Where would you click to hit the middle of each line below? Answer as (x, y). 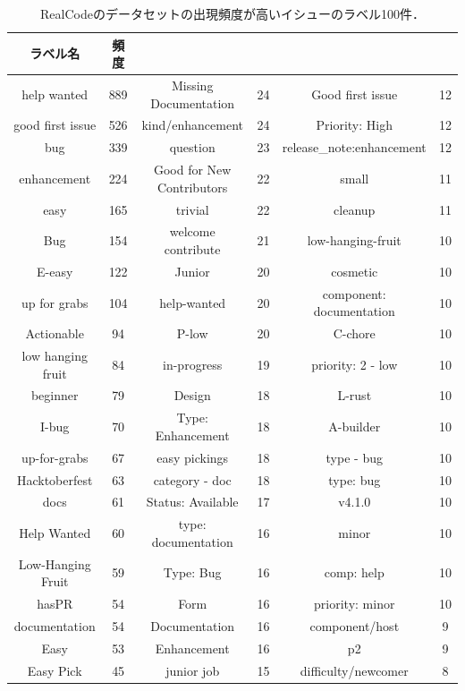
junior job (193, 670)
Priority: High (354, 125)
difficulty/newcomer (354, 670)
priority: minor (355, 604)
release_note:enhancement (354, 147)
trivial (192, 209)
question (192, 147)
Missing (192, 85)
